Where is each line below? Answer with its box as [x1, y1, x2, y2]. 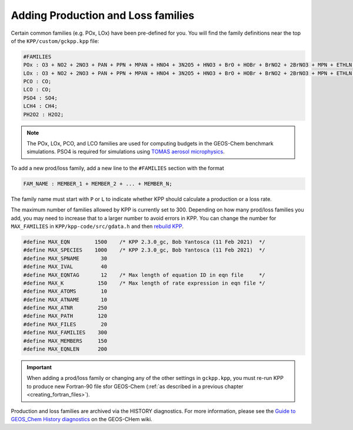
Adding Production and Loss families [11, 9, 195, 22]
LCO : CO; [23, 86, 52, 93]
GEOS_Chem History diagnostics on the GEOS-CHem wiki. [11, 415, 152, 422]
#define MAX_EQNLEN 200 [23, 346, 108, 353]
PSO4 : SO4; [23, 94, 58, 101]
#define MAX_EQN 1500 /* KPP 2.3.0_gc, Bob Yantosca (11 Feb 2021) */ [23, 239, 266, 245]
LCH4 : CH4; [23, 103, 58, 110]
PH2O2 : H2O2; [23, 111, 64, 118]
